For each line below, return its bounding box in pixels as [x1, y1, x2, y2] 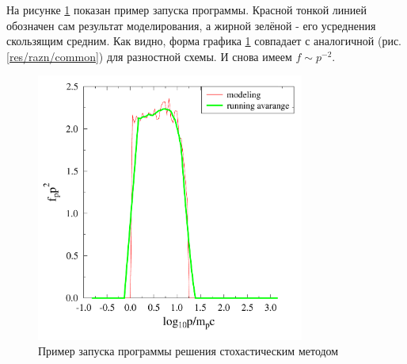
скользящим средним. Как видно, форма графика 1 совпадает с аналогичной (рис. [6, 33, 402, 49]
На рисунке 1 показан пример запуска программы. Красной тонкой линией [6, 2, 367, 17]
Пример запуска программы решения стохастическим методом [38, 343, 339, 359]
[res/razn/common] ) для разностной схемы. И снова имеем [6, 48, 292, 64]
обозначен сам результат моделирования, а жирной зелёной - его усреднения [6, 17, 376, 33]
